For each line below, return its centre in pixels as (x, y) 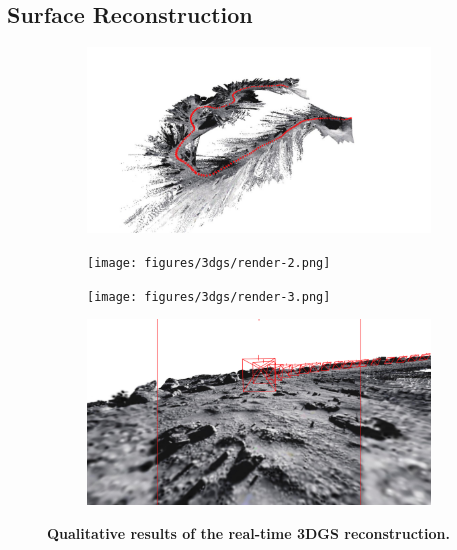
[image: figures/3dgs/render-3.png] (209, 296)
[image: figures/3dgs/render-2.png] (209, 262)
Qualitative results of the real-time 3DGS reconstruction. (249, 532)
